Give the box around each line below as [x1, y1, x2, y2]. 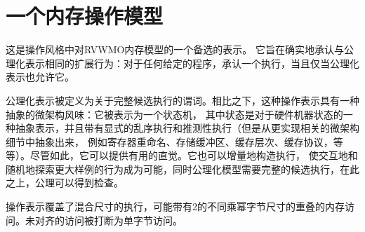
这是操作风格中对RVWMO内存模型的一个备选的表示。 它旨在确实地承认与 [6, 42, 345, 57]
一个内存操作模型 [6, 1, 164, 30]
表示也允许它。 [6, 69, 74, 84]
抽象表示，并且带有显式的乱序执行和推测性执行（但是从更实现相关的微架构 [15, 121, 359, 135]
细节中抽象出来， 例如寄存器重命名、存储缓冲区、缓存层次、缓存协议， [6, 134, 333, 149]
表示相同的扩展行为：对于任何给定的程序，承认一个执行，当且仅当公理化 [25, 55, 359, 70]
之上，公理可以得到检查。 [6, 175, 124, 190]
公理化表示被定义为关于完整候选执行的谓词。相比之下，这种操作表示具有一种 [6, 93, 359, 107]
